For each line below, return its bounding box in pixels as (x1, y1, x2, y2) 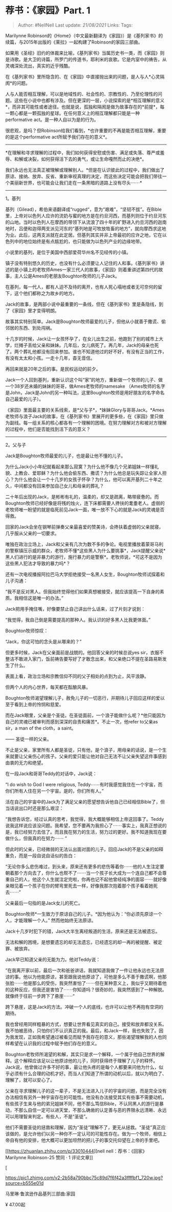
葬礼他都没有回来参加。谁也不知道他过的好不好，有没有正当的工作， (23, 348, 167, 354)
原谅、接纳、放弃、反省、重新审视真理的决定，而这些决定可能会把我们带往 (5, 173, 162, 179)
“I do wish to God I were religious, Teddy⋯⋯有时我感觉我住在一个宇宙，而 (5, 781, 163, 787)
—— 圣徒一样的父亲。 (5, 736, 52, 742)
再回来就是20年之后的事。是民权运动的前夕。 (5, 366, 101, 372)
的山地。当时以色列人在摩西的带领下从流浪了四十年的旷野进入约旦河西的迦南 (5, 219, 167, 225)
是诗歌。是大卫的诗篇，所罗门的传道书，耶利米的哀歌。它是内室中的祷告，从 (5, 56, 167, 62)
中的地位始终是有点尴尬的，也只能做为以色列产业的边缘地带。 (14, 238, 144, 244)
